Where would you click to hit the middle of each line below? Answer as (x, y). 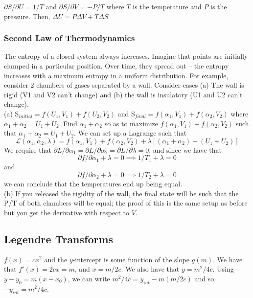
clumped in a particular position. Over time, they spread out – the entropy (116, 66)
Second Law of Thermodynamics (69, 38)
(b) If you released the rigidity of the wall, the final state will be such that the (121, 193)
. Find (68, 123)
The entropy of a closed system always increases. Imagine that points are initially (126, 56)
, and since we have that (185, 149)
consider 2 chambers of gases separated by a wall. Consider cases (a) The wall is (124, 85)
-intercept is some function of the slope (131, 259)
